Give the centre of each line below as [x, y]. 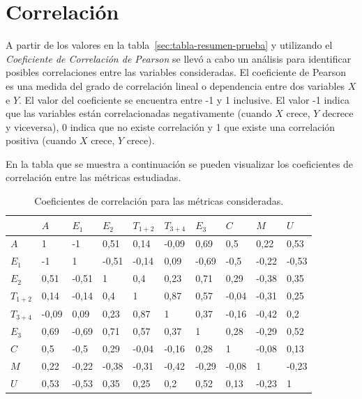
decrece [338, 113]
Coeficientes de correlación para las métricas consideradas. [159, 201]
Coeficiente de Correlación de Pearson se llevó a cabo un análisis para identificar [179, 58]
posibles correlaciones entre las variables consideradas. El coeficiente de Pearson [176, 72]
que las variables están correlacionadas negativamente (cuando [139, 113]
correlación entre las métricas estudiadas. [93, 177]
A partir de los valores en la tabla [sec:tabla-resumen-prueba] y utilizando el [169, 45]
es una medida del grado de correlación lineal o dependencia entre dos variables [175, 85]
